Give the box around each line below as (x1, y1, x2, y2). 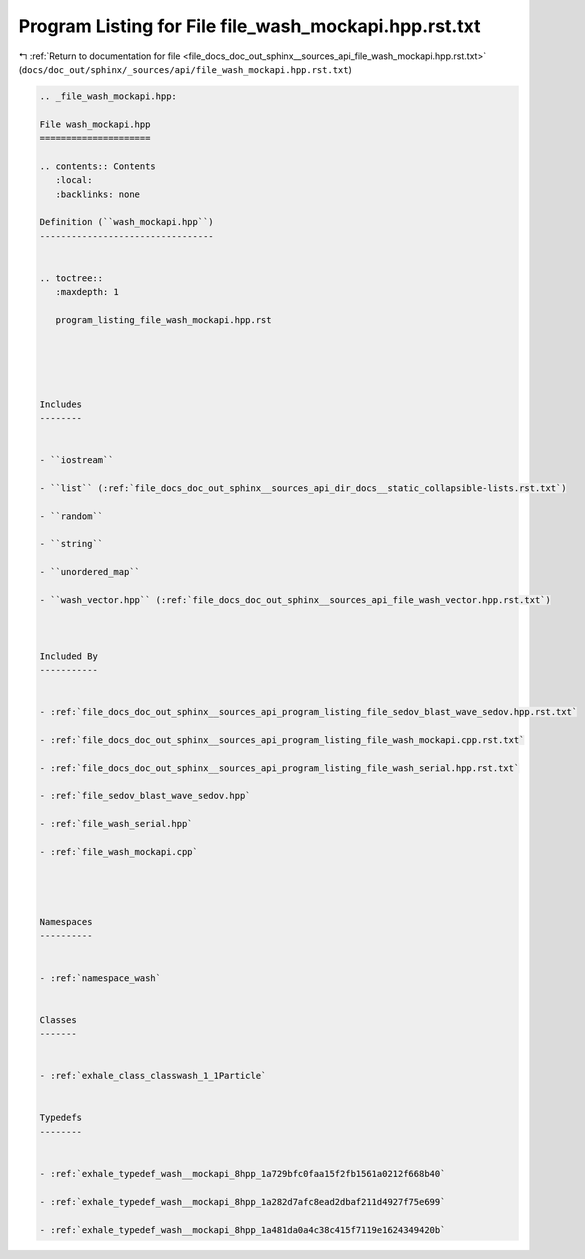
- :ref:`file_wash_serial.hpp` (39, 818, 194, 830)
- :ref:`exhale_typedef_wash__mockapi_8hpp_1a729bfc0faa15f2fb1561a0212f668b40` (39, 1168, 446, 1179)
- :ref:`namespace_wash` (39, 972, 162, 984)
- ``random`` (39, 510, 104, 522)
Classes (39, 1014, 77, 1025)
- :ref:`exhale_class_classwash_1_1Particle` (39, 1070, 267, 1082)
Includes (39, 398, 83, 410)
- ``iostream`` (39, 455, 114, 466)
